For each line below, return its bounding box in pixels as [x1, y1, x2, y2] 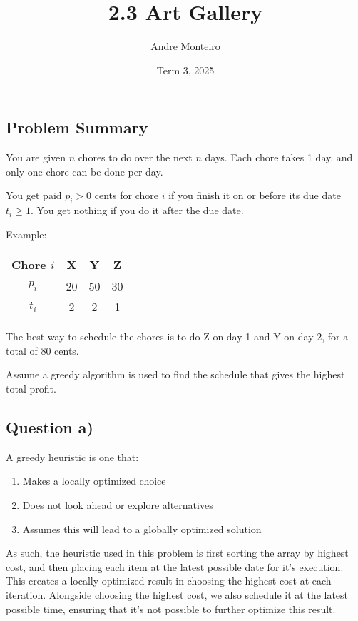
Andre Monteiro [150, 39, 220, 54]
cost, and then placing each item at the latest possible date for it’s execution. [6, 559, 344, 574]
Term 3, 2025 [156, 62, 215, 77]
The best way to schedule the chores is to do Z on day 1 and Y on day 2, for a [6, 329, 349, 344]
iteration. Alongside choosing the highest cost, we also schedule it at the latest [6, 587, 349, 602]
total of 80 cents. [6, 343, 79, 358]
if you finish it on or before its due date [168, 188, 341, 203]
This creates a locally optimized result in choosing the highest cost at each [6, 573, 332, 588]
